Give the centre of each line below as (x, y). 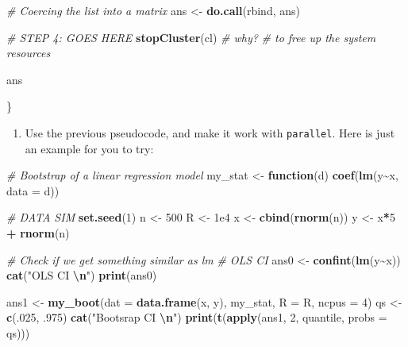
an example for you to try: (89, 148)
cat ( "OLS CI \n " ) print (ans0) (82, 275)
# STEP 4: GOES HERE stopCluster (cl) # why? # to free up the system (191, 37)
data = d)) (33, 190)
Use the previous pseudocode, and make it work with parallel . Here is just (210, 132)
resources (29, 53)
